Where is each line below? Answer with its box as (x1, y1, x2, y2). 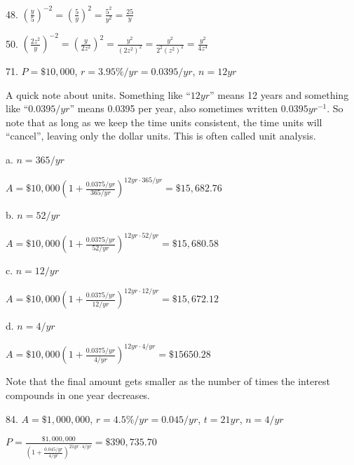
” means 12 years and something (209, 87, 349, 102)
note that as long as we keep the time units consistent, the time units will (6, 114, 322, 129)
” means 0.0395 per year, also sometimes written (69, 101, 278, 116)
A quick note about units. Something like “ (6, 87, 191, 102)
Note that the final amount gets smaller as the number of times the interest (6, 374, 330, 389)
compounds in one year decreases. (6, 387, 151, 402)
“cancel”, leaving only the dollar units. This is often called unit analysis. (6, 128, 316, 143)
